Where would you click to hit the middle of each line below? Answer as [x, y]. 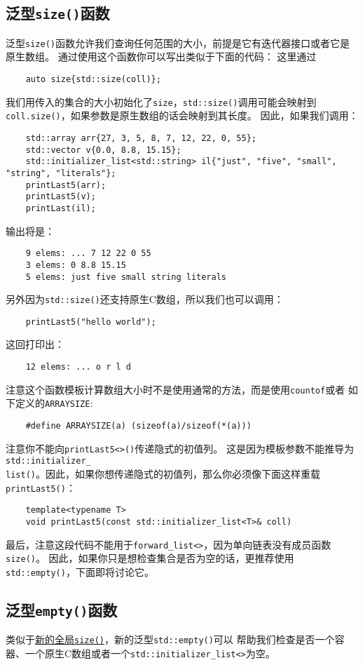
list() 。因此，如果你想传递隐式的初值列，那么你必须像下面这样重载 [163, 473]
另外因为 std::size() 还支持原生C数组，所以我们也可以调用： [145, 299]
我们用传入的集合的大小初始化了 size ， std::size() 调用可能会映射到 [161, 101]
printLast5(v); [61, 197]
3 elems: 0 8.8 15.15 [76, 265]
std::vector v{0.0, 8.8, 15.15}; [103, 150]
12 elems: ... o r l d [78, 367]
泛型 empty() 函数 [62, 609]
